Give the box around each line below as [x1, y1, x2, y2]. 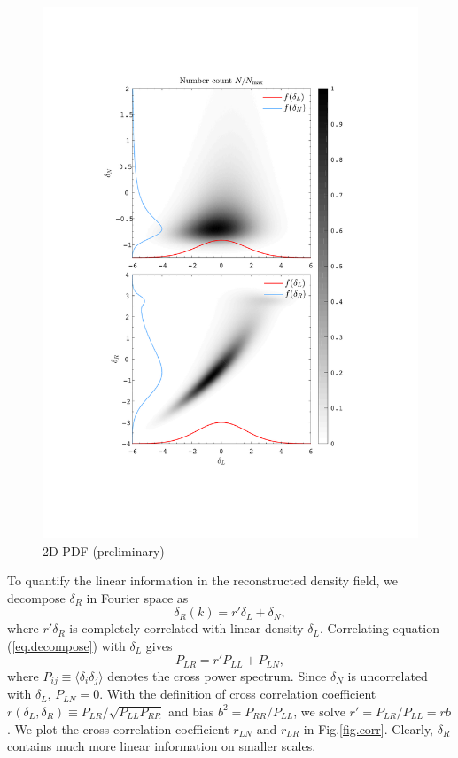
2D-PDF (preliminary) [43, 541, 165, 560]
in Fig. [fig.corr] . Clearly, [303, 719, 434, 738]
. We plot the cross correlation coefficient [7, 719, 229, 738]
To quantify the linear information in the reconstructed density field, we [7, 571, 398, 590]
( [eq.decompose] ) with [7, 636, 126, 654]
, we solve [293, 701, 345, 720]
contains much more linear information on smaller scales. [7, 737, 316, 755]
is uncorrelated [347, 666, 428, 685]
